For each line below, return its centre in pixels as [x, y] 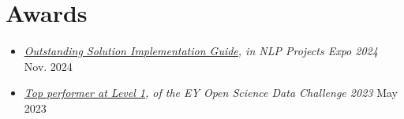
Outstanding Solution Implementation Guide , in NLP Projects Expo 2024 [201, 51]
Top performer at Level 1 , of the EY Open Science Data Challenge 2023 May [211, 93]
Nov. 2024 [48, 66]
